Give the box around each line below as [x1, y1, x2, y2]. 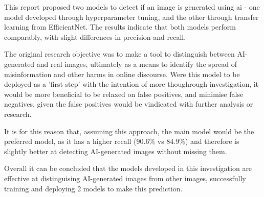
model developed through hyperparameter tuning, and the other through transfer [4, 11, 259, 22]
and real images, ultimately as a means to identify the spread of [36, 58, 237, 69]
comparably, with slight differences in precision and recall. [4, 31, 186, 42]
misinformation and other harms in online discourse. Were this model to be [4, 68, 240, 79]
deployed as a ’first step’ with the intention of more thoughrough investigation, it [4, 79, 259, 89]
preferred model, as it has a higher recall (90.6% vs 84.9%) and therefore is [4, 136, 239, 146]
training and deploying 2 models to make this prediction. [4, 183, 183, 193]
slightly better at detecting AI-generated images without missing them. [4, 145, 227, 156]
